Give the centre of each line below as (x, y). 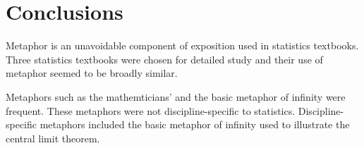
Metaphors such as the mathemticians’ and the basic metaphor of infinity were (176, 96)
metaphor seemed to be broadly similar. (92, 73)
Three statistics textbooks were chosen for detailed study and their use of (164, 59)
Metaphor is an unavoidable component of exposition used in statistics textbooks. (182, 45)
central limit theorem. (53, 138)
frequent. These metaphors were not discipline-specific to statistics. (151, 110)
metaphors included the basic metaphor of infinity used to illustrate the (195, 124)
